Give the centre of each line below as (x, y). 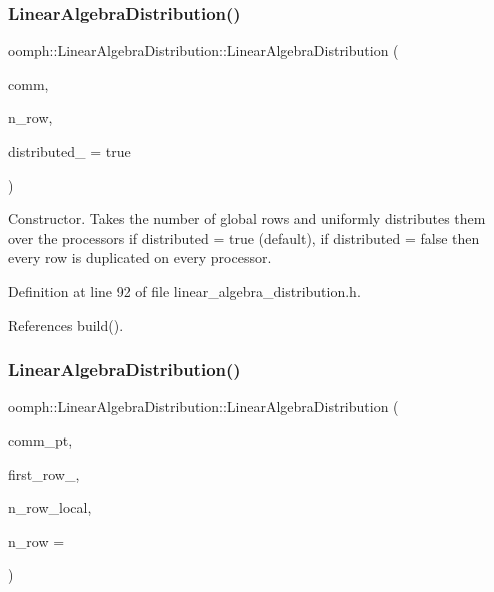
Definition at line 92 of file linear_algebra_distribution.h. (184, 290)
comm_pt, (40, 439)
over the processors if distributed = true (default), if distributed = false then (244, 237)
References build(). (66, 324)
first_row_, (44, 473)
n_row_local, (50, 507)
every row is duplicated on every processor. (140, 257)
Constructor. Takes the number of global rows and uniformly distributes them (247, 218)
